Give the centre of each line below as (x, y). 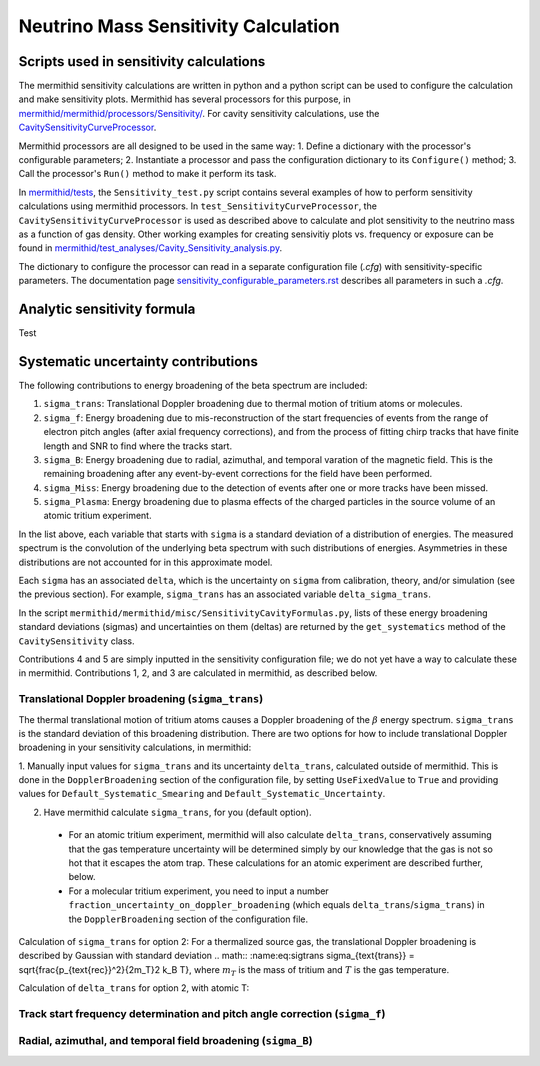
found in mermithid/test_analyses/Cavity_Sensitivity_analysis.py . (150, 248)
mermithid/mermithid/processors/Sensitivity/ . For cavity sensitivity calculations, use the (199, 113)
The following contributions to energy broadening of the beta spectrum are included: (193, 385)
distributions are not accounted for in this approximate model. (145, 562)
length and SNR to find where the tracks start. (138, 446)
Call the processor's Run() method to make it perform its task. (147, 174)
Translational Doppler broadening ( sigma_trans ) (141, 699)
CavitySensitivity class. (76, 641)
